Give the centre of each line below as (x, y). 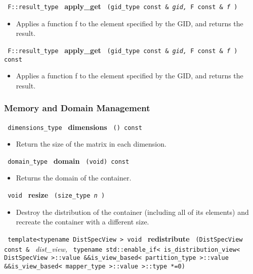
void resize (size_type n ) (56, 195)
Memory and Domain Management (77, 108)
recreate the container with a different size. (82, 222)
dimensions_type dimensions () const (75, 127)
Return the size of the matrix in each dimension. (91, 144)
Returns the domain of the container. (74, 178)
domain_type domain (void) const (69, 161)
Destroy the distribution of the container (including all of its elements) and (132, 212)
